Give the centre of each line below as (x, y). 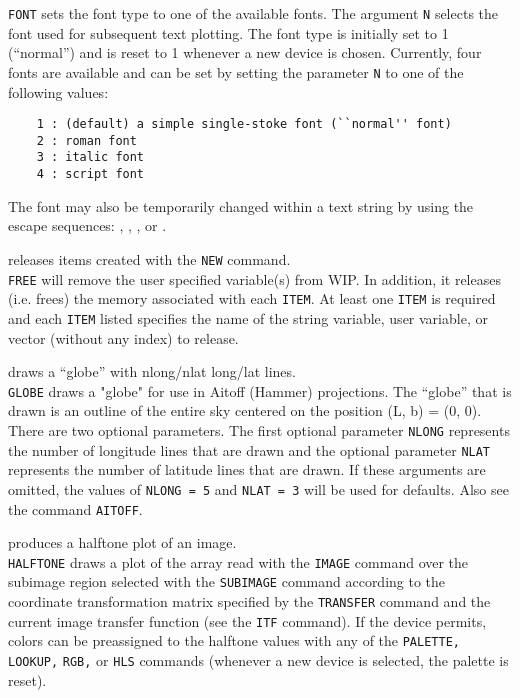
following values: (58, 91)
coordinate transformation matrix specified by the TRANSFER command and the (249, 601)
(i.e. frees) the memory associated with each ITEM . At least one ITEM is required (252, 298)
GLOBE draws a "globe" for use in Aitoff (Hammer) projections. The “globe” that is (260, 390)
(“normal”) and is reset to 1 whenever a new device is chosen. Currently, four (245, 52)
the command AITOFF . (75, 508)
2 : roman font (86, 140)
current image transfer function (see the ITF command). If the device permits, (247, 620)
